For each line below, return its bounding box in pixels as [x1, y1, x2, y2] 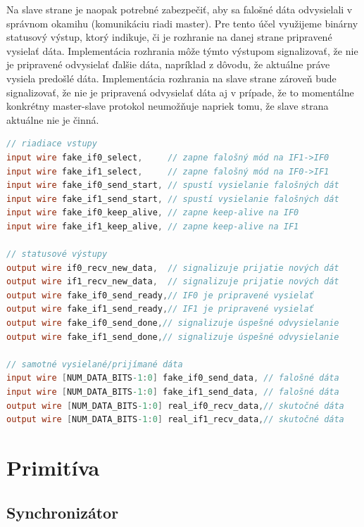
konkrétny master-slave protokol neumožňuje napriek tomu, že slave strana [6, 99, 329, 113]
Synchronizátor [6, 501, 119, 523]
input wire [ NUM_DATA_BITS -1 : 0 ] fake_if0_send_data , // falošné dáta [6, 373, 339, 383]
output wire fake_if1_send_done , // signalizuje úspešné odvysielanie [6, 331, 339, 342]
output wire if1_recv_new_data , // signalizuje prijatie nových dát [6, 277, 339, 287]
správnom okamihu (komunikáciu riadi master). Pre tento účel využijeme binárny [6, 15, 358, 30]
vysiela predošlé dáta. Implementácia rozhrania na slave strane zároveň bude [6, 70, 337, 85]
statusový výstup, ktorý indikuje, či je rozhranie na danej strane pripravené [6, 30, 332, 44]
